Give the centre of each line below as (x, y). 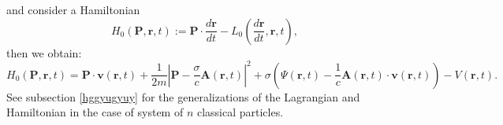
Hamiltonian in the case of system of (95, 112)
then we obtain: (44, 52)
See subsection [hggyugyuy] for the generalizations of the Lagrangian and (183, 96)
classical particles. (240, 112)
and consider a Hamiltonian (73, 9)
